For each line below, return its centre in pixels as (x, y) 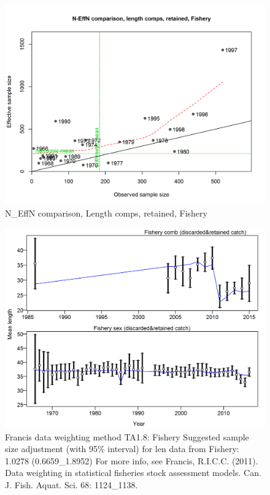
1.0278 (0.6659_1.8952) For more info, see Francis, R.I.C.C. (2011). (132, 460)
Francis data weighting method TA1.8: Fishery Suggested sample (127, 436)
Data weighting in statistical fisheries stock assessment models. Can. (133, 473)
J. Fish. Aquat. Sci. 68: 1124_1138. (71, 484)
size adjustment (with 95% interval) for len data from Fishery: (122, 449)
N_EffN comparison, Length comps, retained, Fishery (106, 213)
